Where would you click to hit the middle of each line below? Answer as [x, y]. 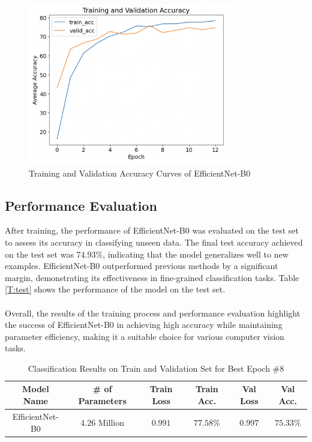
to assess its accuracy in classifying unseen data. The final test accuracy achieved [154, 242]
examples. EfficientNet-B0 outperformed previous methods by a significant [142, 266]
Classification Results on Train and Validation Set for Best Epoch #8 [156, 368]
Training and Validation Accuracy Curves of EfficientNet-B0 [140, 173]
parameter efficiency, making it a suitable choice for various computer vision [145, 336]
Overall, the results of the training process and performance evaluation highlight [153, 313]
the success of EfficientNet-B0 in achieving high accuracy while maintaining [144, 325]
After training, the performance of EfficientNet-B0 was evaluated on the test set [152, 230]
